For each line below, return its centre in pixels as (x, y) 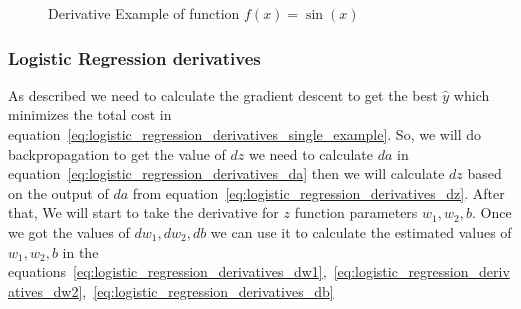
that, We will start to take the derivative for (143, 212)
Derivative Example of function (144, 13)
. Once (491, 212)
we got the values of (69, 231)
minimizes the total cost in (90, 114)
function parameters (356, 212)
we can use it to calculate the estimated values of (361, 231)
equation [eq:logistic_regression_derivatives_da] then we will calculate (226, 173)
